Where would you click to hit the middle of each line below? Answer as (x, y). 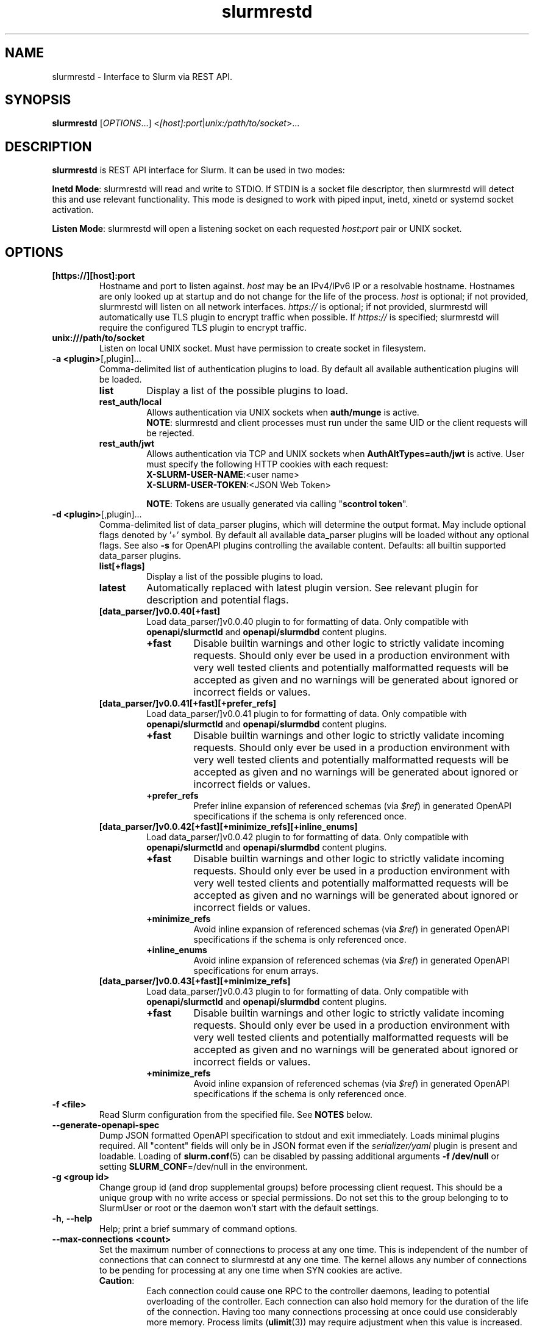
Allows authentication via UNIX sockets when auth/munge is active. (283, 412)
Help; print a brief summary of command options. (198, 1229)
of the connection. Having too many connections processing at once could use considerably (332, 1312)
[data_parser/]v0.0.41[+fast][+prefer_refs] (188, 704)
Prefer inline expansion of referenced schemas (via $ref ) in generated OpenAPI (353, 806)
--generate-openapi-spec (106, 1125)
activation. (73, 210)
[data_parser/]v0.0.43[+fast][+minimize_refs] (195, 981)
